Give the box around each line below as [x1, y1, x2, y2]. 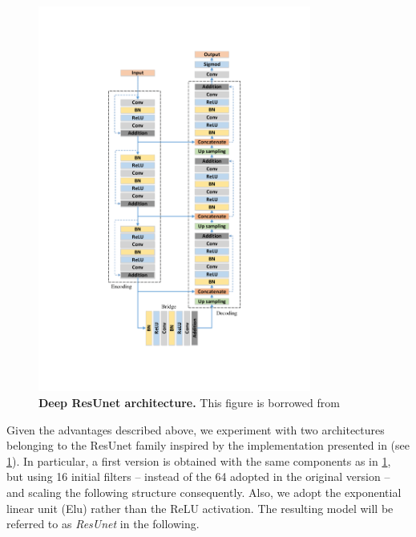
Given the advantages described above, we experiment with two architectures [6, 421, 385, 438]
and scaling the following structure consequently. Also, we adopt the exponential [6, 483, 402, 500]
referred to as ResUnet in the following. [6, 515, 200, 532]
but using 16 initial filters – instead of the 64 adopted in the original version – [6, 468, 390, 485]
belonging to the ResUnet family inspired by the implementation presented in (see [6, 437, 410, 454]
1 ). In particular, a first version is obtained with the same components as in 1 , [6, 452, 391, 469]
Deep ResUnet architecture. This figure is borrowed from [38, 394, 340, 410]
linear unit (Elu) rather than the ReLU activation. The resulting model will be [6, 499, 394, 516]
